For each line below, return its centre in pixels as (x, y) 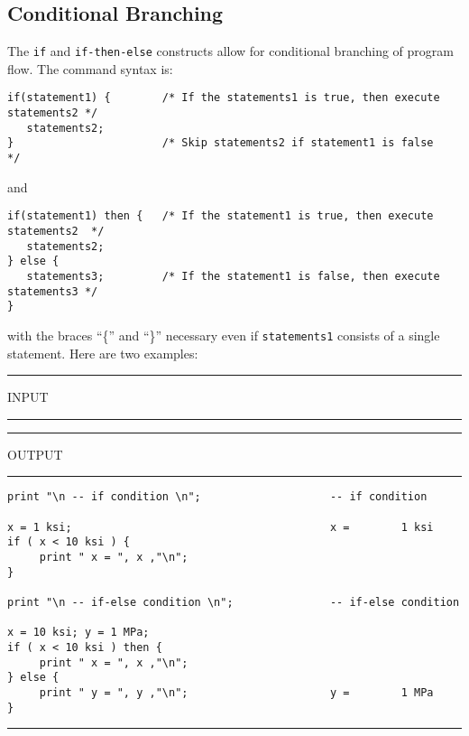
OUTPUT (35, 454)
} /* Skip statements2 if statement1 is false (221, 143)
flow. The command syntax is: (90, 68)
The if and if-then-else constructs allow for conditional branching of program (230, 51)
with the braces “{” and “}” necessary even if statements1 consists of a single (224, 335)
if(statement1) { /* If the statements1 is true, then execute (224, 98)
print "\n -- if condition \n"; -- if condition (217, 497)
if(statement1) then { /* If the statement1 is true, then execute (221, 216)
